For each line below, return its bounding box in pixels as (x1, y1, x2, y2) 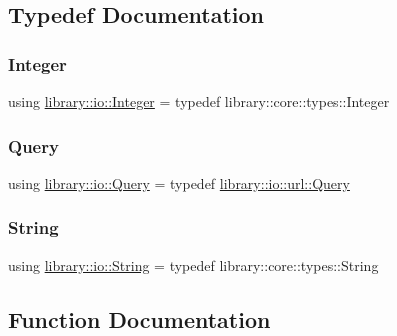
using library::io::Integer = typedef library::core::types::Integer (8, 91, 390, 111)
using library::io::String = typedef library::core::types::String (8, 254, 379, 275)
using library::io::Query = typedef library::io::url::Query (8, 172, 350, 193)
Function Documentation (8, 303, 271, 334)
